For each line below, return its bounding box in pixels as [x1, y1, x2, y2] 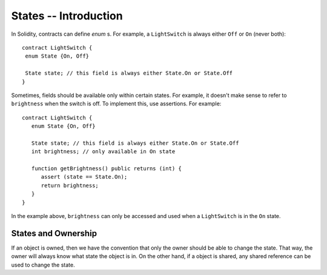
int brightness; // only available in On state [31, 148, 176, 155]
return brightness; [41, 182, 99, 189]
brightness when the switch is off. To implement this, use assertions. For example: [11, 100, 222, 107]
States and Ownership [11, 228, 97, 239]
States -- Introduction [11, 9, 124, 22]
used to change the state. [11, 261, 75, 268]
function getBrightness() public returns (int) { [31, 165, 182, 172]
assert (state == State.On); [41, 173, 128, 181]
